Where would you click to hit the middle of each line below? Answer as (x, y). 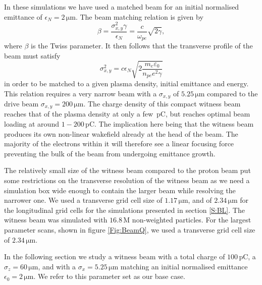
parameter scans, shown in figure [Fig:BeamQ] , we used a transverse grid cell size (130, 229)
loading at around (32, 124)
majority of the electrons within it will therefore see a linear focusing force (119, 144)
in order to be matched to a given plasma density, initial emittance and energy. (126, 83)
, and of (200, 200)
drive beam (21, 103)
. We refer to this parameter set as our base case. (109, 276)
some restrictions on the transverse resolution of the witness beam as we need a (127, 180)
